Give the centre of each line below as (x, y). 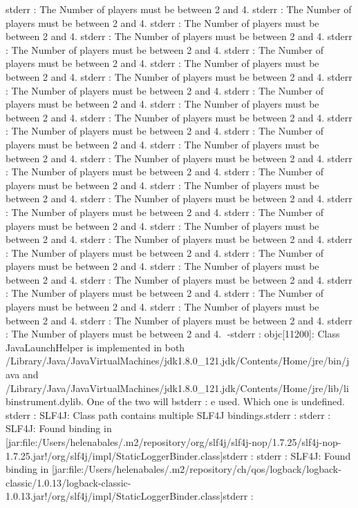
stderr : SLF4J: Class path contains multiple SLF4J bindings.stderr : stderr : (168, 414)
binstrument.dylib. (45, 401)
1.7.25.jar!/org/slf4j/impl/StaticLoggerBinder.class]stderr (127, 455)
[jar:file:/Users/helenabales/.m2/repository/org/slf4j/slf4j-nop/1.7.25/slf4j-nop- (173, 442)
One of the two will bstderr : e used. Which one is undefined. (216, 401)
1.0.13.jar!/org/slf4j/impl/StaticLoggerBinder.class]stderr (127, 496)
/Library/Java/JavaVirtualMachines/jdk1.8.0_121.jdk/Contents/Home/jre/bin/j (178, 361)
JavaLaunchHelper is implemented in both (95, 347)
